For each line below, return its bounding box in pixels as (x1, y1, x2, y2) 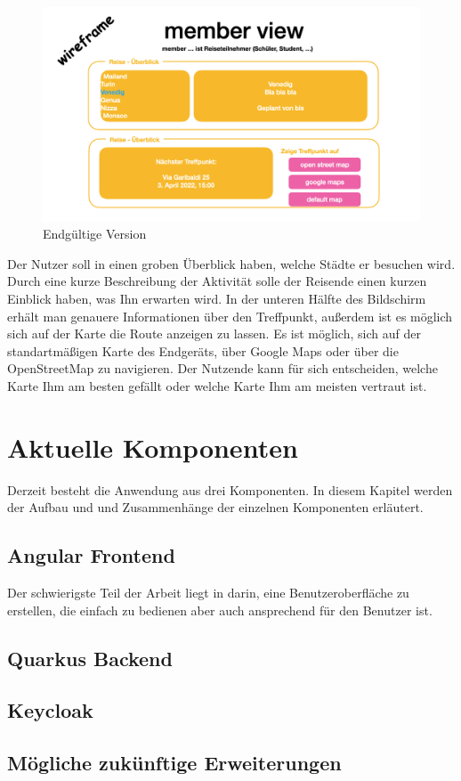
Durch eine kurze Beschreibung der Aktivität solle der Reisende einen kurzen (7, 272, 427, 290)
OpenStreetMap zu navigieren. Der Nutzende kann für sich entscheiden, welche (7, 359, 438, 378)
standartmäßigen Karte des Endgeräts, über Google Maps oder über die (7, 341, 399, 360)
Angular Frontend (7, 541, 175, 569)
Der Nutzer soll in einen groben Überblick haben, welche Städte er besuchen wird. (7, 254, 456, 273)
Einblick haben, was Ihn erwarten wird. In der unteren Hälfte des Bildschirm (7, 289, 426, 307)
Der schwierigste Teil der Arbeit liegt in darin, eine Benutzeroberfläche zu (7, 583, 409, 602)
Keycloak (7, 696, 93, 724)
